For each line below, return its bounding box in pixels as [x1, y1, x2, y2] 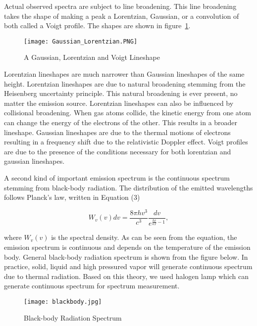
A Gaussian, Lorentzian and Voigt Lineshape [24, 52, 160, 62]
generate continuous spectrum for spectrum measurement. [4, 280, 180, 291]
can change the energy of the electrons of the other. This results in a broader [4, 117, 238, 127]
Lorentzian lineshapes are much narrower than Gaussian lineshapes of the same [4, 69, 245, 79]
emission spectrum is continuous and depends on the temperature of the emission [4, 242, 251, 252]
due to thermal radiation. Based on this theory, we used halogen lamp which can [4, 271, 249, 281]
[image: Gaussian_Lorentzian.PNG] [24, 38, 138, 45]
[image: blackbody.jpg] [24, 298, 102, 306]
